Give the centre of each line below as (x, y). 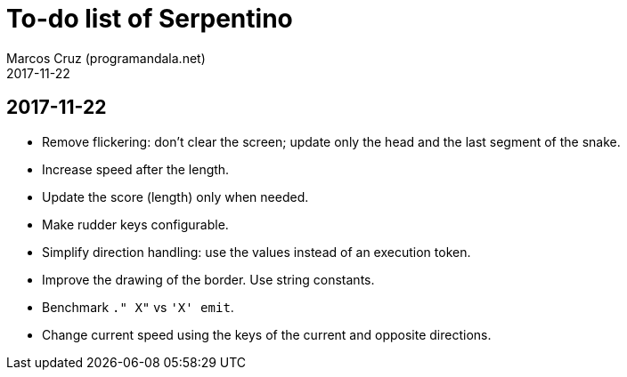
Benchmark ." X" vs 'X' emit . (138, 307)
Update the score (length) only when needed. (175, 197)
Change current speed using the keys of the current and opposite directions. (267, 334)
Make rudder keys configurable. (135, 224)
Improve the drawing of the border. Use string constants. (208, 279)
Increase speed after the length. (136, 169)
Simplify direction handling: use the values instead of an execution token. (256, 252)
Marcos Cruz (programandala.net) (106, 58)
